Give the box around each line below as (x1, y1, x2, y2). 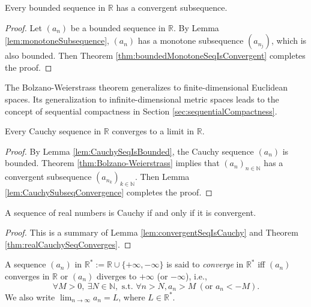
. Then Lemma (134, 170, 190, 183)
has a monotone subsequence (137, 34, 244, 47)
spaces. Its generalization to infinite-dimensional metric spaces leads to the (5, 92, 279, 105)
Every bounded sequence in (5, 1, 106, 13)
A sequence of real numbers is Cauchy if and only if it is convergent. (5, 206, 256, 218)
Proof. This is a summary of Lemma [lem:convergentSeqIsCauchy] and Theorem (5, 226, 298, 239)
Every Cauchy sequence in (5, 125, 101, 137)
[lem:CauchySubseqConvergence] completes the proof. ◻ (5, 185, 213, 198)
